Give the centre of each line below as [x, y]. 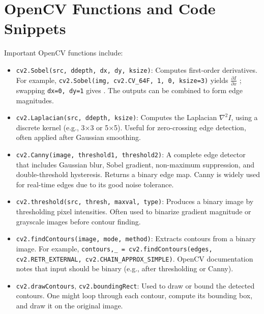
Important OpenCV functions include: [64, 53]
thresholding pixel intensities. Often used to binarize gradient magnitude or [134, 211]
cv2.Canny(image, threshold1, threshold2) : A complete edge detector [131, 154]
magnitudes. [35, 100]
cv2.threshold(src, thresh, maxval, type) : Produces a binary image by [135, 201]
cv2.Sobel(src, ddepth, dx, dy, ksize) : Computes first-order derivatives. [137, 69]
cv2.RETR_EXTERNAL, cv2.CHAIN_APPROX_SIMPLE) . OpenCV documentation [135, 258]
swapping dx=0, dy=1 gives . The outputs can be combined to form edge [129, 90]
